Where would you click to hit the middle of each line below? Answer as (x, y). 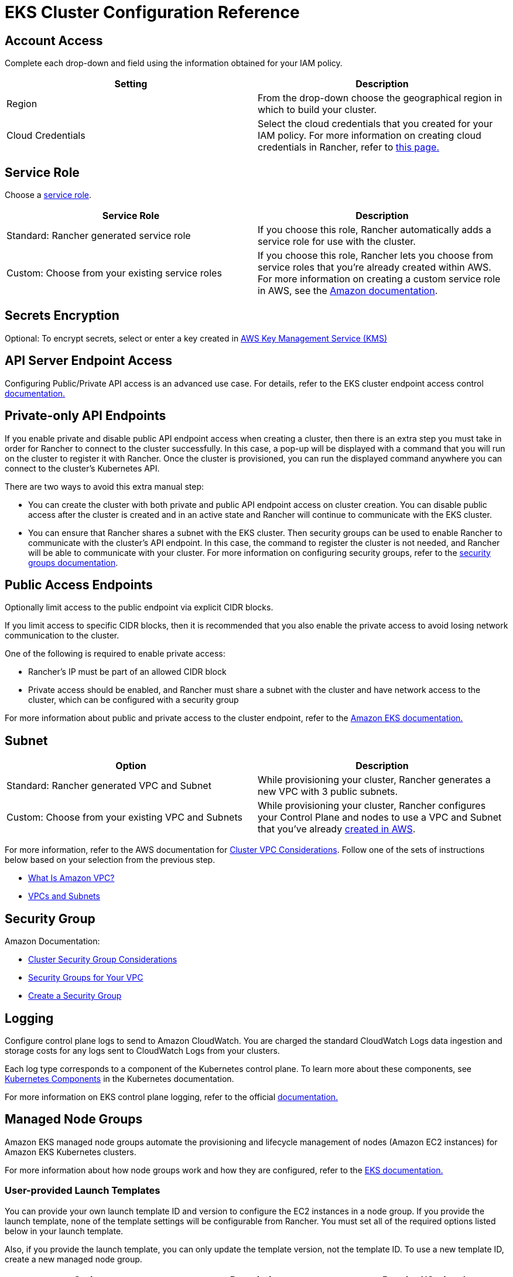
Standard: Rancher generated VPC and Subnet (109, 786)
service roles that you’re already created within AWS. (375, 267)
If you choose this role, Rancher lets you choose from (376, 256)
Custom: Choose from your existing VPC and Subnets (124, 817)
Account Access (54, 40)
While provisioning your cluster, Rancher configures (372, 806)
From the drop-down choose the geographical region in (380, 98)
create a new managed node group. (73, 1259)
